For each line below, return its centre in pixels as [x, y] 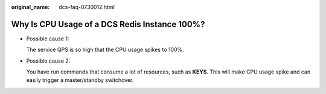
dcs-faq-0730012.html [87, 7]
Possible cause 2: [48, 61]
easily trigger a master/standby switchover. [80, 80]
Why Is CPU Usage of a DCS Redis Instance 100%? [108, 24]
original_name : [30, 7]
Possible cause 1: [48, 39]
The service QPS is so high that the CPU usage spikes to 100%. [105, 50]
